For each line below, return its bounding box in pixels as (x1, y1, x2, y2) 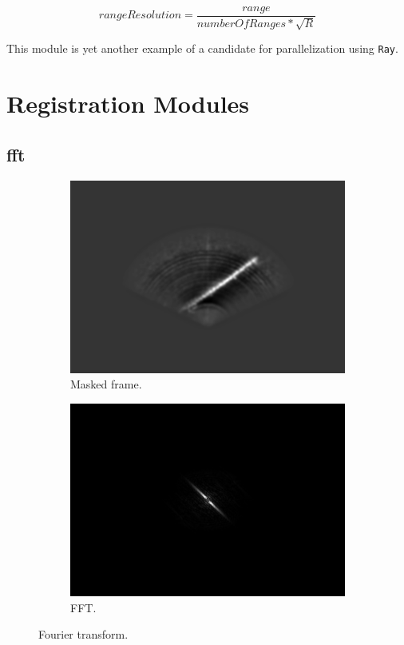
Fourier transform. (38, 626, 129, 643)
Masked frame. (70, 376, 142, 392)
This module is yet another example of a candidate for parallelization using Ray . (6, 40, 398, 57)
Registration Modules (6, 87, 250, 120)
